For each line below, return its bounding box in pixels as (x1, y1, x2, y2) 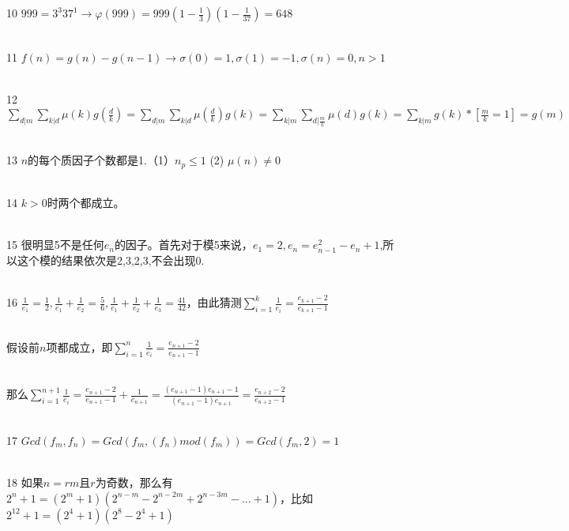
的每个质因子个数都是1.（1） (28, 152, 175, 168)
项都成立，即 (46, 338, 113, 355)
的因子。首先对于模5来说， (114, 236, 253, 253)
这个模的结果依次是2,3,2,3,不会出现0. (17, 251, 205, 268)
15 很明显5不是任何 (6, 236, 104, 253)
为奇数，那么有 (95, 474, 173, 491)
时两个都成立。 (47, 194, 125, 211)
